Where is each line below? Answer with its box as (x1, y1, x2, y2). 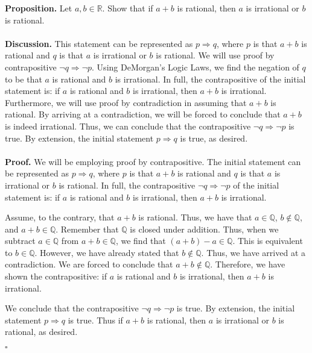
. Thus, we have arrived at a (201, 246, 305, 258)
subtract (5, 234, 36, 247)
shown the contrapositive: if (5, 270, 107, 283)
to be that (5, 72, 42, 85)
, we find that (115, 234, 166, 247)
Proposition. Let (5, 2, 72, 14)
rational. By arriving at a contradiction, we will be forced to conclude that (5, 108, 281, 120)
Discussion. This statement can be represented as (5, 37, 193, 49)
